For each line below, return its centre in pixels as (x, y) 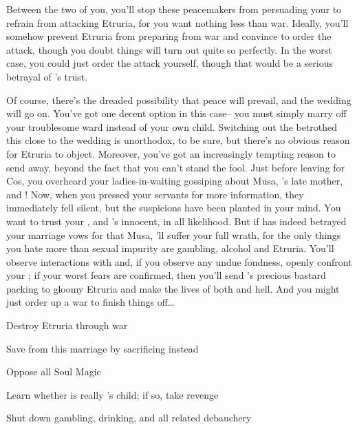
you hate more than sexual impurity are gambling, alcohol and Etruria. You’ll (170, 248)
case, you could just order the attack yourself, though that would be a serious (170, 63)
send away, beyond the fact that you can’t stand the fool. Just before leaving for (176, 167)
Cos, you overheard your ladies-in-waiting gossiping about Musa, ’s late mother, (175, 181)
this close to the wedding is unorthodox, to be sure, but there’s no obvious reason (178, 140)
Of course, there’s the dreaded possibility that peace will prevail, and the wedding (179, 100)
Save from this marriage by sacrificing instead (102, 348)
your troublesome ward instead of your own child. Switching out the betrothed (172, 126)
